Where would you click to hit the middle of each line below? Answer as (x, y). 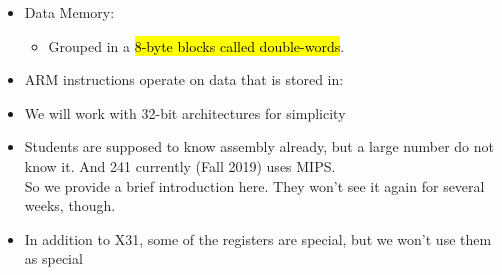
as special (53, 258)
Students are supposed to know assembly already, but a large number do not (259, 146)
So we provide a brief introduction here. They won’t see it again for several (254, 185)
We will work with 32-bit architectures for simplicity (185, 112)
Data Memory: (69, 12)
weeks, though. (70, 205)
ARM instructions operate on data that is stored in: (184, 79)
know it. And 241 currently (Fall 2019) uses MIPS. (180, 165)
